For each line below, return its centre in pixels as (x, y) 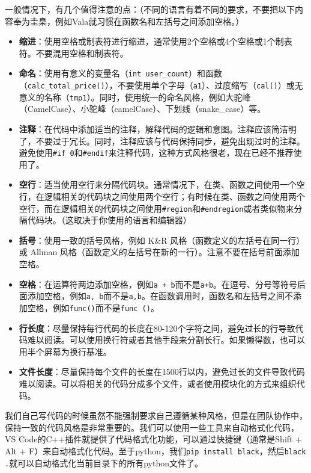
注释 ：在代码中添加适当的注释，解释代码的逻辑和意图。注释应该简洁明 (158, 128)
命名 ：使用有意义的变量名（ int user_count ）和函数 (121, 73)
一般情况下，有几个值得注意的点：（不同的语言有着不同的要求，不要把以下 (150, 9)
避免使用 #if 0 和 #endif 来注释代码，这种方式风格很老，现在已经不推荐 (156, 153)
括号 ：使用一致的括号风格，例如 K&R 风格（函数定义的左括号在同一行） (162, 240)
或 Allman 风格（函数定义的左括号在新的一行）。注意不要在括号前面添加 (159, 252)
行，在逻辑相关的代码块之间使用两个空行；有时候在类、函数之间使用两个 (162, 196)
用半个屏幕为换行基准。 (65, 351)
